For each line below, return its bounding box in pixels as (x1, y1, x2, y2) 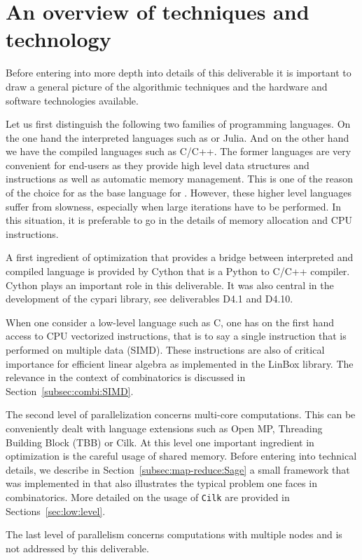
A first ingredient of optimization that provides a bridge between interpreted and (6, 250, 354, 265)
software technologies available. (6, 93, 139, 107)
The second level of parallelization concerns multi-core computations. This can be (6, 407, 356, 422)
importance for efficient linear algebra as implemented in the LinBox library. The (6, 356, 354, 371)
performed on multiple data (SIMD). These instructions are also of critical (6, 342, 325, 356)
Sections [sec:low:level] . (6, 503, 106, 518)
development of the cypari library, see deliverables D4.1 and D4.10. (6, 291, 293, 306)
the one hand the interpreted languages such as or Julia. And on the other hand (6, 130, 349, 145)
